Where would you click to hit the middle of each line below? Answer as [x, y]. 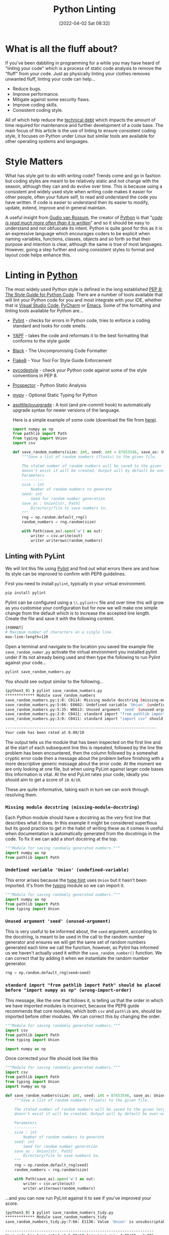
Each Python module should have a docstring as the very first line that [78, 817]
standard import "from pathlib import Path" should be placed [83, 985]
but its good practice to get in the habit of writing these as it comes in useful [84, 828]
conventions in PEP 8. [35, 375]
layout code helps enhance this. [38, 255]
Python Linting [84, 9]
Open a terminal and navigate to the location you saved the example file [79, 647]
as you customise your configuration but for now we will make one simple [81, 607]
